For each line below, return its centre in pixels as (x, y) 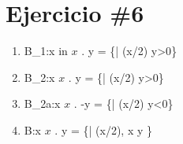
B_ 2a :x (42, 103)
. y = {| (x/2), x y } (103, 129)
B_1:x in (46, 51)
